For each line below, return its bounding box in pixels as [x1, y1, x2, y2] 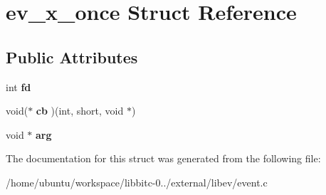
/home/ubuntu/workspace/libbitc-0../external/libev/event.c [6, 174, 268, 189]
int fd [6, 79, 31, 94]
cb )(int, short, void [36, 103, 124, 118]
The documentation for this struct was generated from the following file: [6, 151, 321, 166]
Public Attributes [6, 46, 138, 68]
